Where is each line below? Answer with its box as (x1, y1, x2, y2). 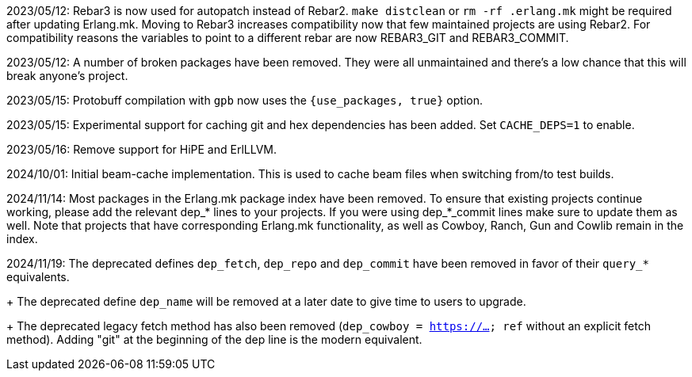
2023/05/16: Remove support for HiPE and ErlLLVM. (6, 143, 277, 156)
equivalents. (6, 270, 70, 284)
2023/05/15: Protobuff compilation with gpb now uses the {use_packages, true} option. (6, 93, 483, 107)
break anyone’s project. (6, 69, 128, 82)
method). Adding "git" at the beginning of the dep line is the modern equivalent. (6, 333, 422, 346)
